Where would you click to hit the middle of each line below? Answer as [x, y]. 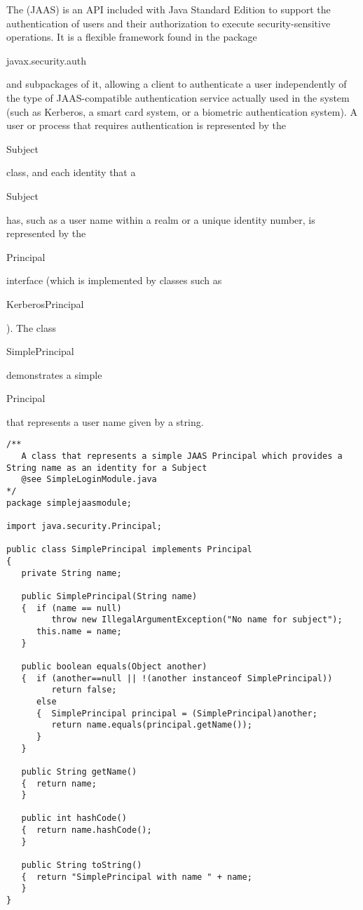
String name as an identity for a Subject [107, 468]
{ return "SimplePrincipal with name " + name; [137, 877]
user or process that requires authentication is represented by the [146, 125]
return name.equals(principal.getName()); [152, 725]
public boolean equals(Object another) [114, 666]
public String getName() [79, 771]
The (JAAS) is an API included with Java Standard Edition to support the [169, 9]
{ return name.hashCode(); [87, 830]
